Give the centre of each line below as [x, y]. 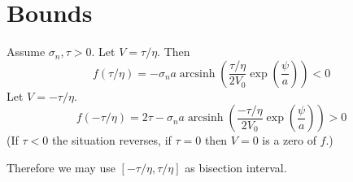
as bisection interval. [236, 167]
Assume [26, 52]
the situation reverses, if [111, 140]
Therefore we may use [61, 167]
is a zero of [289, 140]
